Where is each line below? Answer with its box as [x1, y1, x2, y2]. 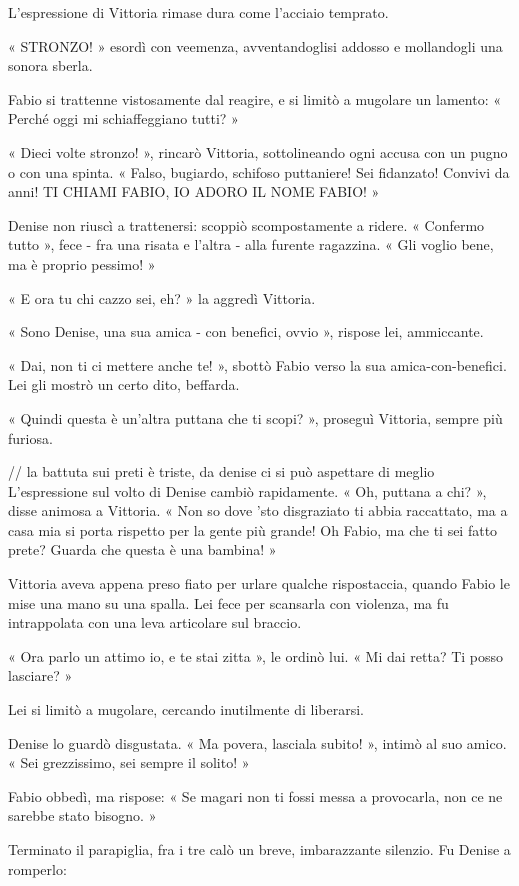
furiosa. [8, 427, 53, 448]
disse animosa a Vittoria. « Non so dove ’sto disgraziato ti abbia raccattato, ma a [8, 500, 508, 521]
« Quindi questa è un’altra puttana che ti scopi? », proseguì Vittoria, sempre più [8, 407, 503, 428]
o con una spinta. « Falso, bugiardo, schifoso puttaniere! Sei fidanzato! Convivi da [8, 161, 510, 182]
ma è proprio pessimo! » [8, 253, 156, 274]
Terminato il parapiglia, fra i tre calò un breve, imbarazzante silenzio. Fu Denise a [8, 839, 511, 859]
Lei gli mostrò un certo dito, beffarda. [8, 374, 240, 395]
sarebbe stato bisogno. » [8, 805, 157, 826]
